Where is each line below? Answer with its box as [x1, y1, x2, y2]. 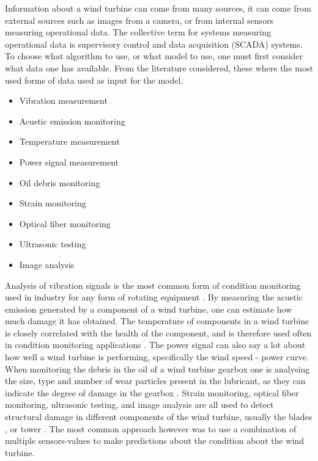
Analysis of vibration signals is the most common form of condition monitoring [5, 278, 301, 291]
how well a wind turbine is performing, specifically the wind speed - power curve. [5, 350, 309, 363]
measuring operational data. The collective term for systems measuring [5, 26, 271, 38]
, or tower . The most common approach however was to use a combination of [5, 422, 297, 435]
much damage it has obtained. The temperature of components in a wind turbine [5, 314, 309, 327]
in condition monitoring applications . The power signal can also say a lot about [5, 338, 306, 351]
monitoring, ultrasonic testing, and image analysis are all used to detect [5, 398, 274, 411]
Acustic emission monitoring [19, 114, 125, 127]
